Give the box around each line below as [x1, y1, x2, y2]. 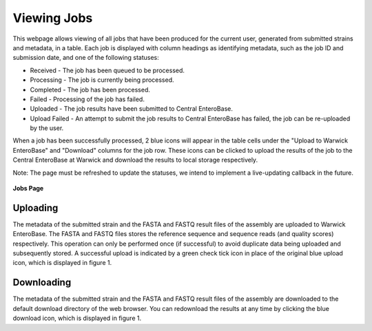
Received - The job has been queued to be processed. [30, 66, 185, 74]
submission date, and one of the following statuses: [12, 54, 160, 62]
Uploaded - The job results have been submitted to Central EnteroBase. [30, 105, 234, 113]
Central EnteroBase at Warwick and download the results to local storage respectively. [12, 156, 258, 164]
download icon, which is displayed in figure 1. [12, 314, 141, 323]
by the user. [30, 124, 64, 132]
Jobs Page [12, 184, 44, 193]
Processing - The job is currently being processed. [30, 76, 175, 84]
